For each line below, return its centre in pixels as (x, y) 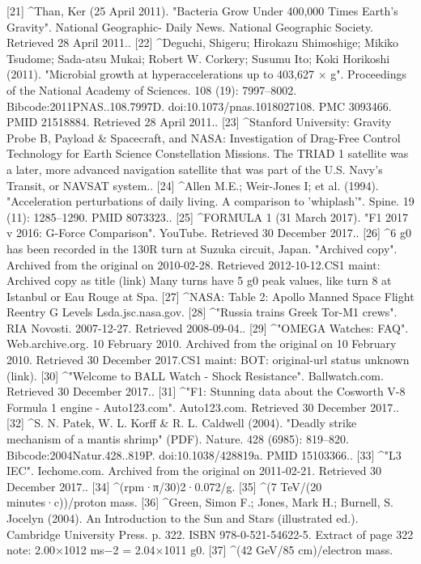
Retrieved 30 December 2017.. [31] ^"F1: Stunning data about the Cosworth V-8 (206, 391)
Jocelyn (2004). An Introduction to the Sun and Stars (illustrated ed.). (183, 518)
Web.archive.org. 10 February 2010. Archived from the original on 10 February (202, 343)
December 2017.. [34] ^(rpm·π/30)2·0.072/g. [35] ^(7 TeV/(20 (164, 486)
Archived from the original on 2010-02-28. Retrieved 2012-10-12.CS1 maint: (193, 264)
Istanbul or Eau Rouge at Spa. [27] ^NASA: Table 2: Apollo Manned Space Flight (210, 296)
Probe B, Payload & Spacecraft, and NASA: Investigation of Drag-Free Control (204, 137)
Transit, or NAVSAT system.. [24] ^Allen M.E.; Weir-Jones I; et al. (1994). (193, 185)
